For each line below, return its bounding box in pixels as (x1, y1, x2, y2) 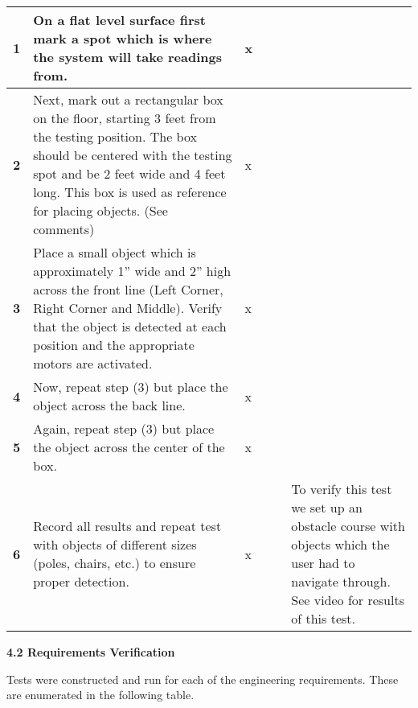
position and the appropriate (33, 335, 195, 354)
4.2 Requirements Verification (6, 644, 175, 660)
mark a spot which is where (33, 29, 212, 47)
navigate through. (291, 572, 391, 591)
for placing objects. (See (33, 201, 168, 220)
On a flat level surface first (33, 10, 206, 29)
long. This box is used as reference (33, 183, 227, 201)
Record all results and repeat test (33, 517, 222, 535)
